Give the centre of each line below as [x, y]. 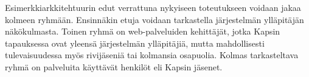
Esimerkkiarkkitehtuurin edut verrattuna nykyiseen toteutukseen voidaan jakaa [153, 7]
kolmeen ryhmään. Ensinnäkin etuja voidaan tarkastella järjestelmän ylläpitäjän [154, 19]
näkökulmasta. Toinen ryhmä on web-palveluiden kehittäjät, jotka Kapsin [143, 31]
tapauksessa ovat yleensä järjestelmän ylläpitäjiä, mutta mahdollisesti [135, 43]
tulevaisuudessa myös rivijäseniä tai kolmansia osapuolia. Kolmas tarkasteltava [152, 55]
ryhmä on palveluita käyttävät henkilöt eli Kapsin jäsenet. [114, 66]
